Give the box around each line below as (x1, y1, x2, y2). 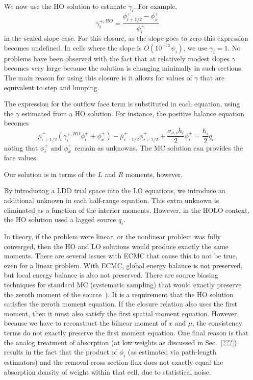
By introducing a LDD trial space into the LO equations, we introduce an (4, 185, 226, 196)
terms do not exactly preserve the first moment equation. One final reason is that (4, 328, 249, 337)
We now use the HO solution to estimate (4, 1, 126, 11)
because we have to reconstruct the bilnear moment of (4, 318, 167, 328)
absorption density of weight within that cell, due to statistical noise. (4, 366, 211, 377)
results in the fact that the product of (4, 347, 117, 357)
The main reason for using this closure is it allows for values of (4, 73, 192, 83)
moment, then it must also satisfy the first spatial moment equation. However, (4, 308, 239, 318)
